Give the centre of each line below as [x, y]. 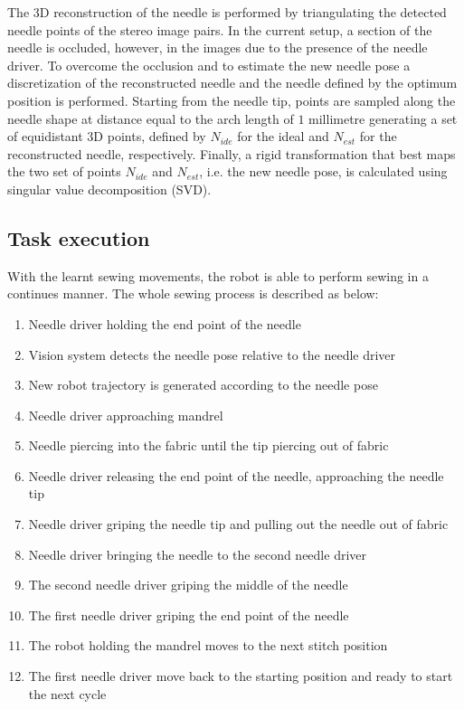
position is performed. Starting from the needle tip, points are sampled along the [232, 100]
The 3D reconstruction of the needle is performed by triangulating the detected [227, 12]
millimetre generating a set [383, 118]
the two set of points [64, 171]
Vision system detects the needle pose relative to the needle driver [212, 354]
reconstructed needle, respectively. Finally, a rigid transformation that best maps [232, 153]
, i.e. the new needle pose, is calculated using [323, 171]
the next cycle [67, 693]
